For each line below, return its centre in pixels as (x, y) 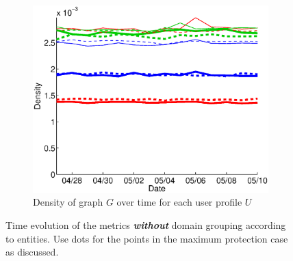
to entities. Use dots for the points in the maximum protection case (147, 238)
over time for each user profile (179, 202)
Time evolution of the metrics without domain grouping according (146, 224)
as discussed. (32, 252)
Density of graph (68, 202)
